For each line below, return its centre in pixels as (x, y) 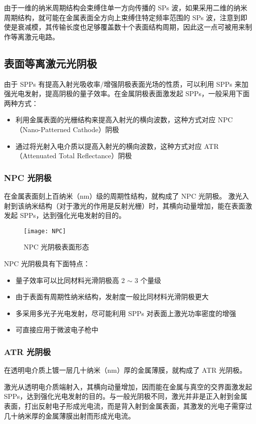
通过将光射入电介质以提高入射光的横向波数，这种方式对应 (109, 146)
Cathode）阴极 (96, 129)
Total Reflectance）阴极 (95, 156)
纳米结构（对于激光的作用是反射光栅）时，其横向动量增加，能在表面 (135, 205)
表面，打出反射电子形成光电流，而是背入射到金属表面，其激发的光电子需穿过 (128, 406)
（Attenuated (36, 156)
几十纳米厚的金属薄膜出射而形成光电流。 (69, 415)
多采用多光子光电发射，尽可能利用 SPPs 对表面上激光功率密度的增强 (126, 313)
